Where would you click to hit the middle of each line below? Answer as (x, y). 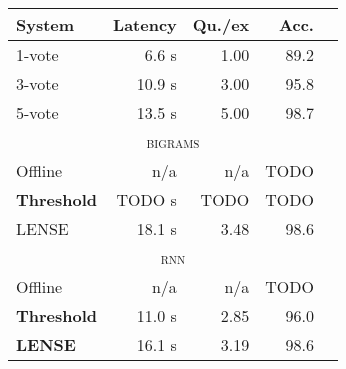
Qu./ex (221, 24)
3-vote (37, 83)
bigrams (173, 141)
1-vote (37, 54)
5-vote (37, 112)
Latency (145, 24)
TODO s (146, 199)
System (45, 24)
